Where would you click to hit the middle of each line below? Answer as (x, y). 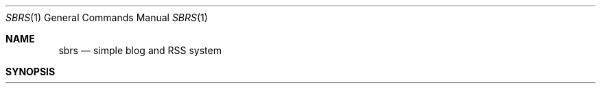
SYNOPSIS (31, 72)
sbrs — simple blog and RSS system (140, 50)
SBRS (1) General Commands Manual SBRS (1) (107, 17)
